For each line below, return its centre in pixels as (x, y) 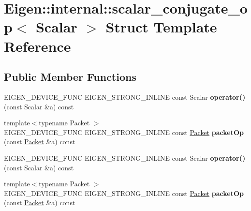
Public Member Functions (70, 77)
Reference (37, 46)
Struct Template (161, 27)
